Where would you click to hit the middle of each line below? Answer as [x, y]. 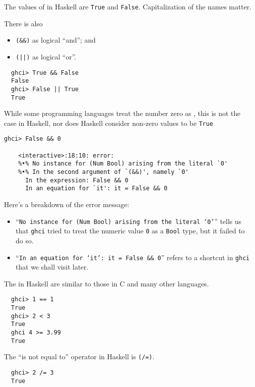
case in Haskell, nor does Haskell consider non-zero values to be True [109, 123]
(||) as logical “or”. [46, 56]
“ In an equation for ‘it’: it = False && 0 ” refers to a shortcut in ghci [132, 257]
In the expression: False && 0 [77, 180]
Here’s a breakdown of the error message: [67, 204]
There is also [23, 23]
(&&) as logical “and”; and [56, 40]
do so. [25, 240]
